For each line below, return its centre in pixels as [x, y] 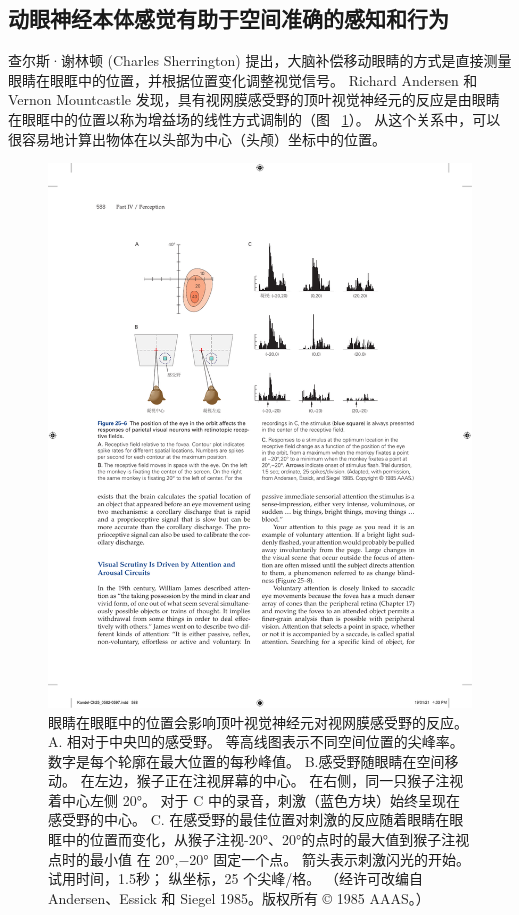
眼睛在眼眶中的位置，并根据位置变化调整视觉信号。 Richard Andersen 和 [243, 79]
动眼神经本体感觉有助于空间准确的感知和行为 [228, 18]
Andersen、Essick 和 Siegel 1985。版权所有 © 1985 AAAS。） [239, 897]
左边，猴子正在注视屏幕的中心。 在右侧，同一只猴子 [265, 780]
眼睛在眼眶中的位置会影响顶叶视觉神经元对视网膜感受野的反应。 [258, 721]
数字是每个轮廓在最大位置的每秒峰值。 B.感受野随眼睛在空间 [246, 760]
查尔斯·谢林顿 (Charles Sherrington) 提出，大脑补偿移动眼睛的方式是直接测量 [260, 60]
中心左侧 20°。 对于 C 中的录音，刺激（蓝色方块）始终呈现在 [261, 799]
